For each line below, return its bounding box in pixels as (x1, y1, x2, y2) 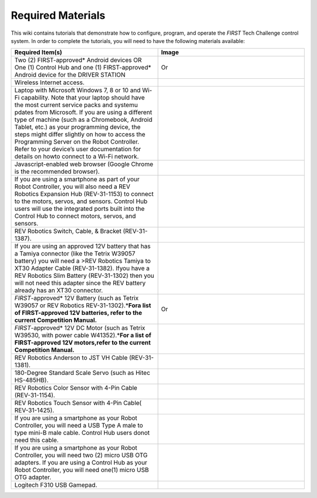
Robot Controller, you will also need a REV (14, 182, 130, 191)
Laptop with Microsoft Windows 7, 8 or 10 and (14, 86, 141, 94)
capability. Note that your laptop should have (21, 94, 145, 102)
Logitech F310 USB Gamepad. (14, 481, 97, 489)
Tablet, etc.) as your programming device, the (14, 123, 141, 131)
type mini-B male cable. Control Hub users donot (14, 429, 150, 437)
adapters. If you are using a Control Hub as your (14, 459, 147, 467)
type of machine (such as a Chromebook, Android (14, 115, 153, 124)
